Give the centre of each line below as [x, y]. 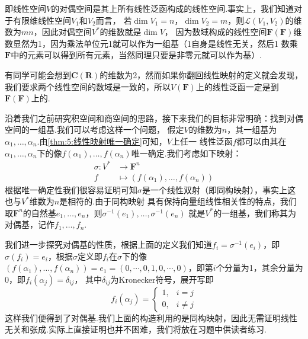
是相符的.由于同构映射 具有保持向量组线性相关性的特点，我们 [178, 201]
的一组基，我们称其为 [255, 212]
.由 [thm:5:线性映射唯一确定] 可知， [102, 141]
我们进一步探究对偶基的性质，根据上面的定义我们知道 [108, 244]
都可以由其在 [262, 141]
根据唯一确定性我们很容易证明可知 [71, 189]
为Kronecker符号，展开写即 [162, 279]
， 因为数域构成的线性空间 [216, 32]
